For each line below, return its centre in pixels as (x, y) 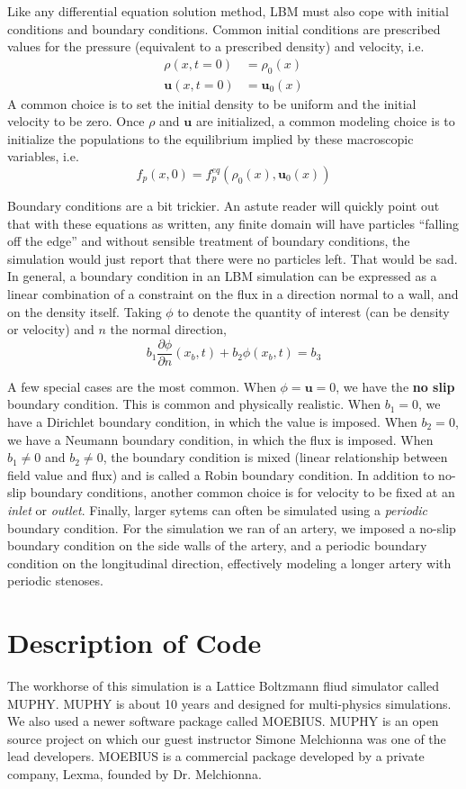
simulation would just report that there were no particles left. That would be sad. (233, 258)
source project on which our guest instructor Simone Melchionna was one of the (227, 738)
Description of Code (134, 643)
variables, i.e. (43, 156)
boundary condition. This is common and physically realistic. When (194, 404)
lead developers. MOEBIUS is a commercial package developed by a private (216, 756)
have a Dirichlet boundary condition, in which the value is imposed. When (212, 422)
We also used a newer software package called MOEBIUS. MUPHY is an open (223, 721)
